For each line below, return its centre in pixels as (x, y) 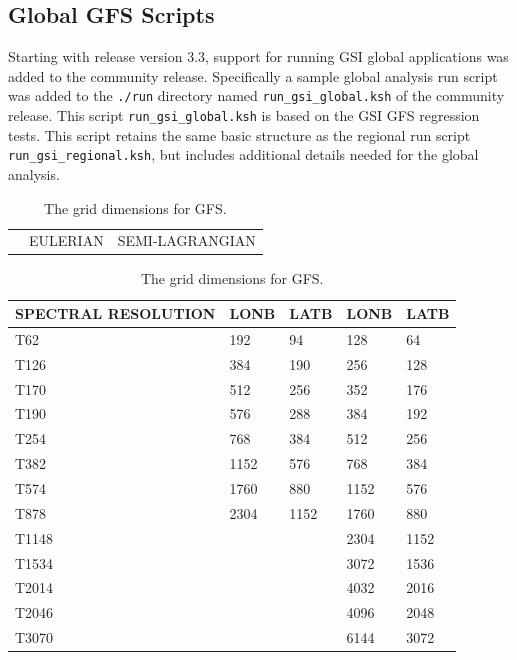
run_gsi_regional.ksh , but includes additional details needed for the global (243, 154)
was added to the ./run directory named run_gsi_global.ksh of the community (256, 95)
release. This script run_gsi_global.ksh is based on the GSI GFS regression (244, 115)
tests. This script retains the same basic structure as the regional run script (239, 134)
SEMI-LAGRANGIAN (186, 240)
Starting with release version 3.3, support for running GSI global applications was (258, 56)
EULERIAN (66, 240)
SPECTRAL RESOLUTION (115, 313)
